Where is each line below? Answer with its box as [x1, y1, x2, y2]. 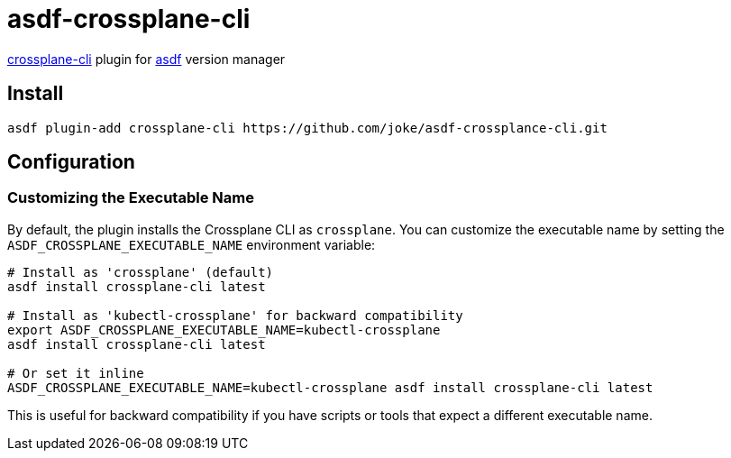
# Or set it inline [7, 365, 144, 380]
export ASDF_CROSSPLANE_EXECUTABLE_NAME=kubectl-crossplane [7, 322, 441, 337]
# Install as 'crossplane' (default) [7, 264, 274, 279]
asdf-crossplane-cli [7, 4, 251, 34]
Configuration [7, 151, 135, 174]
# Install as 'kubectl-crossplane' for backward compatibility [7, 307, 463, 323]
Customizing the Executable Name [7, 188, 254, 207]
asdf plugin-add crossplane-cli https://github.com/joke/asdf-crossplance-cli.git [7, 120, 608, 135]
